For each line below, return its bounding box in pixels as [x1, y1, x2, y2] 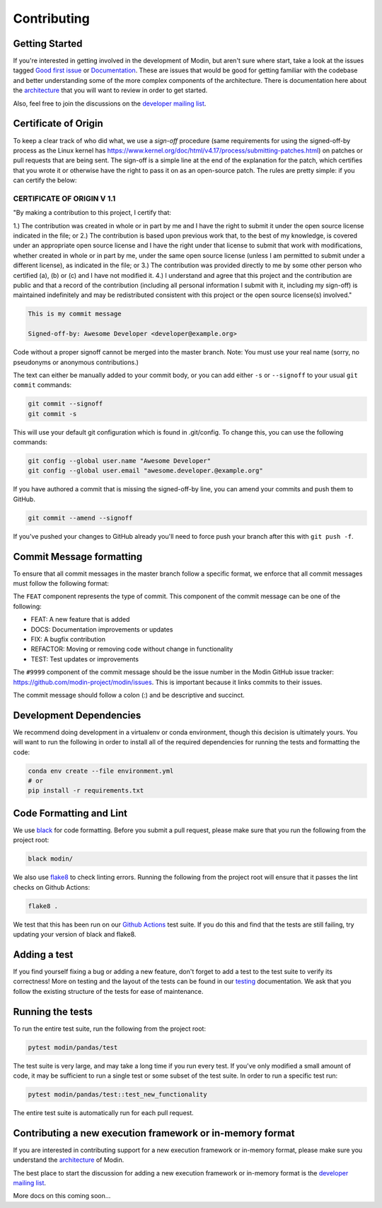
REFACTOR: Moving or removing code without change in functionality [30, 645, 233, 654]
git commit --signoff [28, 400, 103, 408]
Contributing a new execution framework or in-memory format [13, 1127, 295, 1139]
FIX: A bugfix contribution [30, 635, 106, 643]
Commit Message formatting [13, 550, 143, 563]
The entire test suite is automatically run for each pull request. [13, 1108, 194, 1117]
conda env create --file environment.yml [28, 766, 174, 775]
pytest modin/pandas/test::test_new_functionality [28, 1090, 208, 1098]
